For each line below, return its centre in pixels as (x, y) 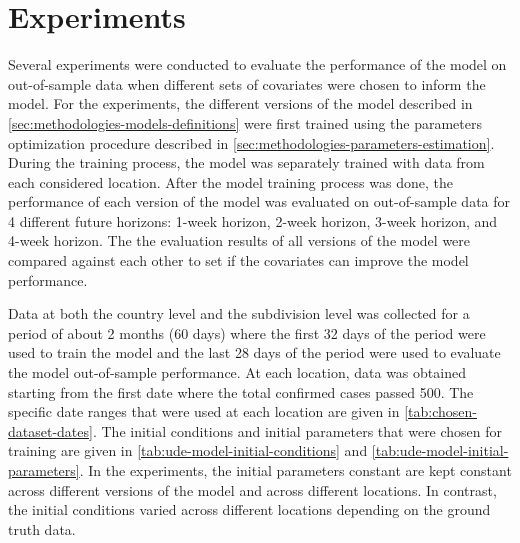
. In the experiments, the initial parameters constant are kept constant (295, 470)
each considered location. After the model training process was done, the (230, 181)
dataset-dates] (50, 430)
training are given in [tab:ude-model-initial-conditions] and (188, 450)
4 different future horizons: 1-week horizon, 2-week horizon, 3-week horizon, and (253, 220)
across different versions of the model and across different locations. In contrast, (252, 489)
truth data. (42, 528)
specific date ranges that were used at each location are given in (204, 411)
